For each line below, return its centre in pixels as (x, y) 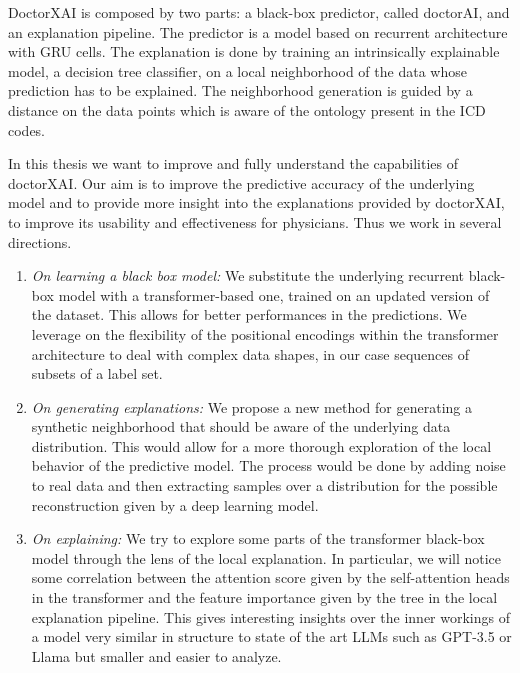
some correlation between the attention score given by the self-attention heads (270, 577)
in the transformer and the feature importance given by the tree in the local (264, 597)
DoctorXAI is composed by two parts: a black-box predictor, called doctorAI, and (259, 12)
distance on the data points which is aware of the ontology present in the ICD (247, 109)
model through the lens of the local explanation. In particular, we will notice (266, 557)
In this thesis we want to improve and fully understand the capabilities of (233, 163)
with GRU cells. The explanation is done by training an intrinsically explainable (254, 51)
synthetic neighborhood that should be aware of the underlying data (241, 426)
